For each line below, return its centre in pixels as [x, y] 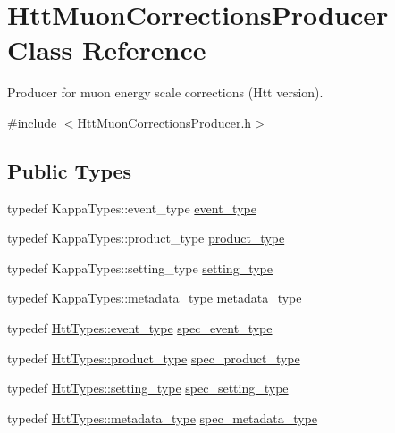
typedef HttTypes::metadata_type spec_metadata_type [163, 417]
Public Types [70, 170]
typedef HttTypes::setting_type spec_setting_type [148, 388]
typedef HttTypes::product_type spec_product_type [154, 358]
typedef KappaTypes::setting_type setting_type [140, 267]
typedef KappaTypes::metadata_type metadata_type [155, 298]
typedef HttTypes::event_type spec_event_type [140, 328]
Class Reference [107, 50]
